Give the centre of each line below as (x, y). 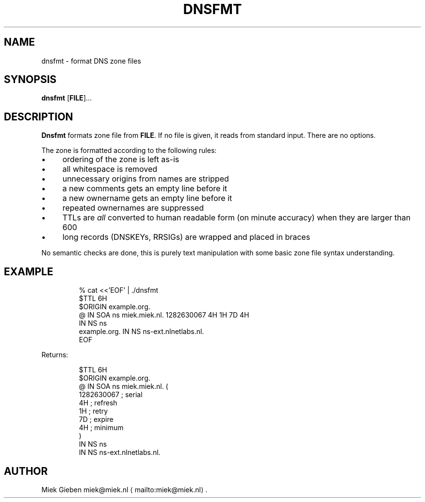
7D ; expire (96, 419)
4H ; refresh (98, 403)
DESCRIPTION (39, 117)
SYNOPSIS (30, 80)
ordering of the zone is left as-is (121, 159)
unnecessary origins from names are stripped (146, 179)
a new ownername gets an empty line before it (147, 198)
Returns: (55, 355)
